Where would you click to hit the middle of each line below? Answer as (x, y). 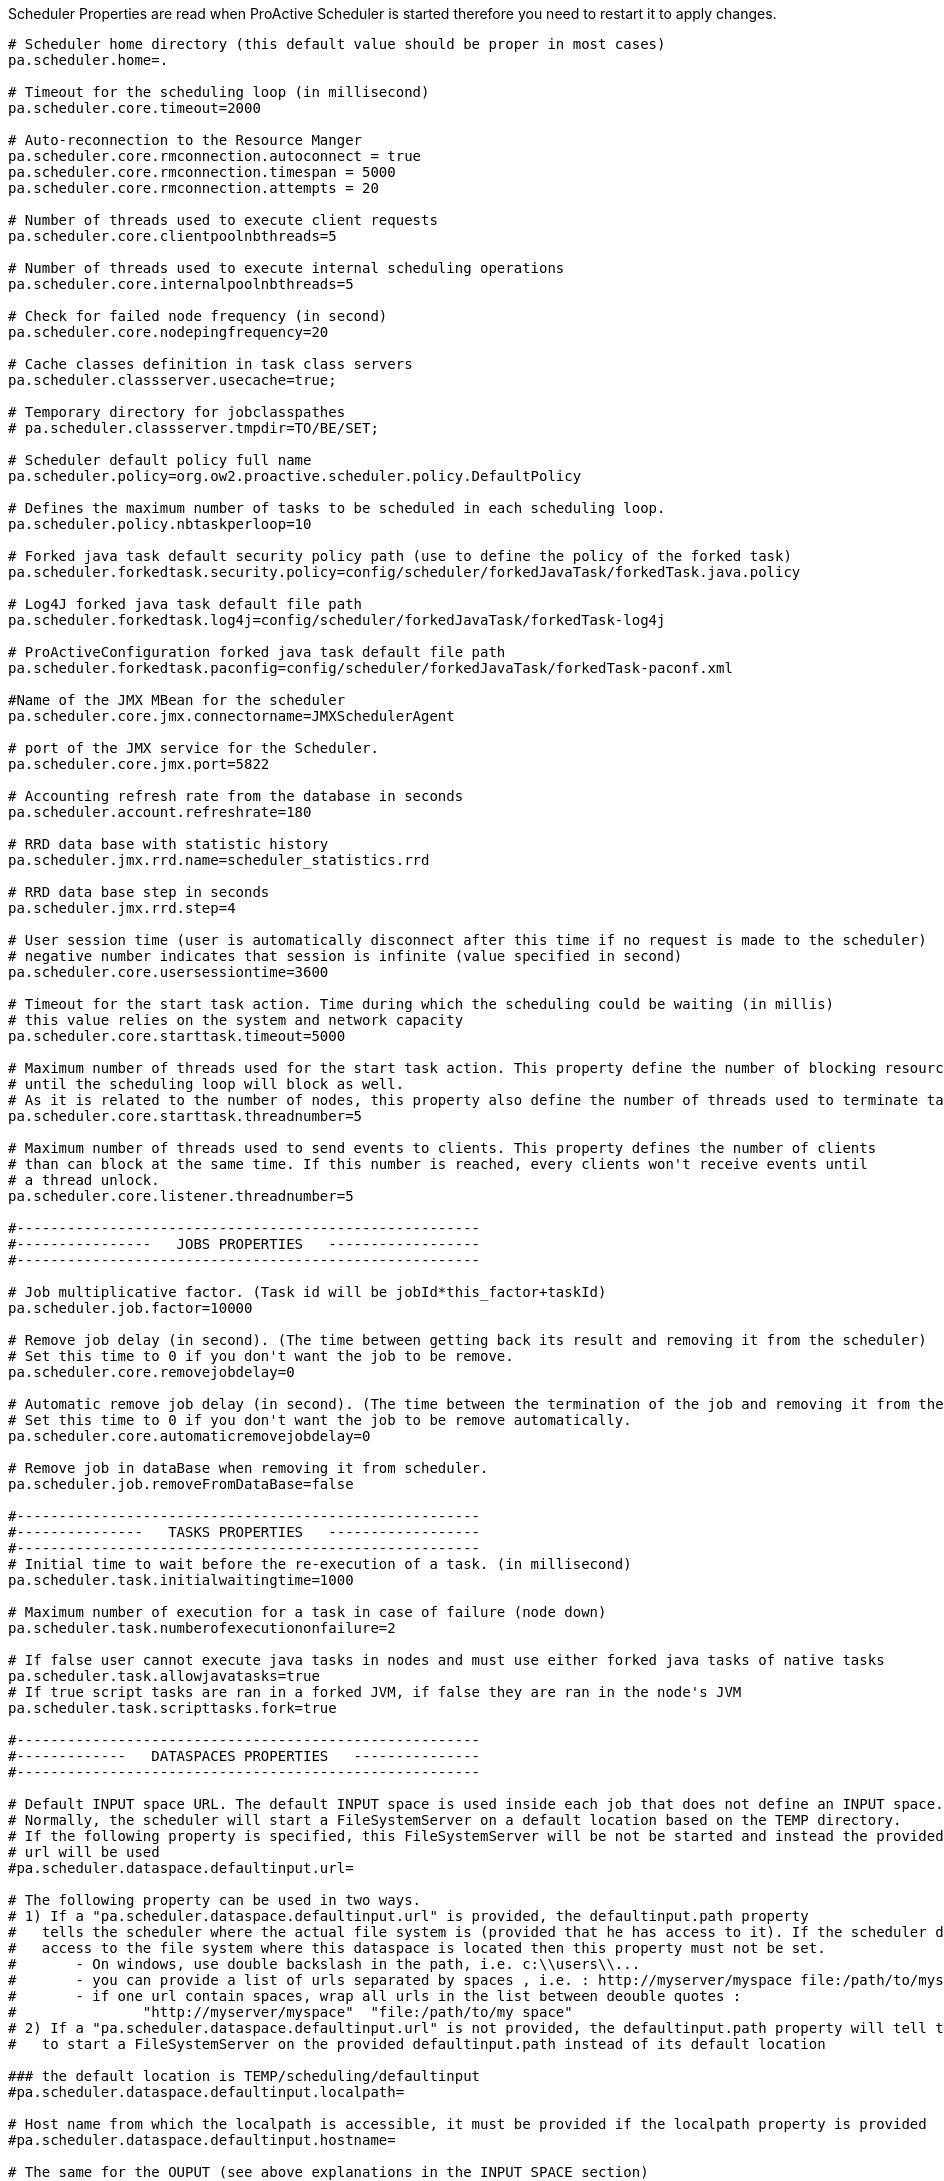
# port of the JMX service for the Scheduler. (193, 748)
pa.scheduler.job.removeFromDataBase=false (181, 1484)
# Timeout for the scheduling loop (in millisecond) (219, 92)
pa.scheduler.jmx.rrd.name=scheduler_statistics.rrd (219, 860)
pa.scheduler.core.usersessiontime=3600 (168, 972)
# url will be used (84, 1852)
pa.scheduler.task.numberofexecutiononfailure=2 (202, 1628)
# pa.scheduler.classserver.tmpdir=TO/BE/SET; (193, 428)
